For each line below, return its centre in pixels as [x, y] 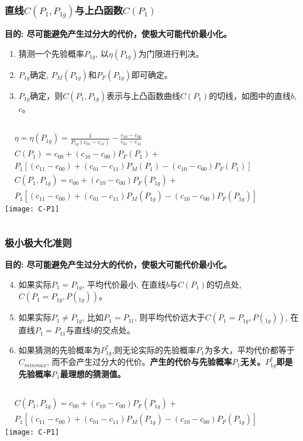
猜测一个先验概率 [51, 53]
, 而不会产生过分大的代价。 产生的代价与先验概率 [139, 362]
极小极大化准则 [38, 242]
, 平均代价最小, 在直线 [124, 284]
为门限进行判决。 [171, 53]
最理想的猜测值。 [93, 373]
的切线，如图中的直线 [250, 95]
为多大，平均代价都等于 [249, 349]
